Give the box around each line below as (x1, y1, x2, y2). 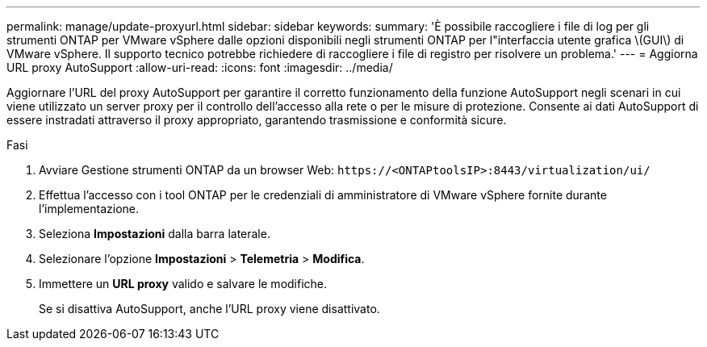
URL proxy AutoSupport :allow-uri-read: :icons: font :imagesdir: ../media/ (6, 61, 393, 74)
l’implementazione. (39, 202, 140, 215)
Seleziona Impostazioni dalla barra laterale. (39, 227, 270, 240)
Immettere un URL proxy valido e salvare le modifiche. (39, 277, 328, 291)
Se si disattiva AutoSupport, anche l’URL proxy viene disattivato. (39, 302, 380, 316)
